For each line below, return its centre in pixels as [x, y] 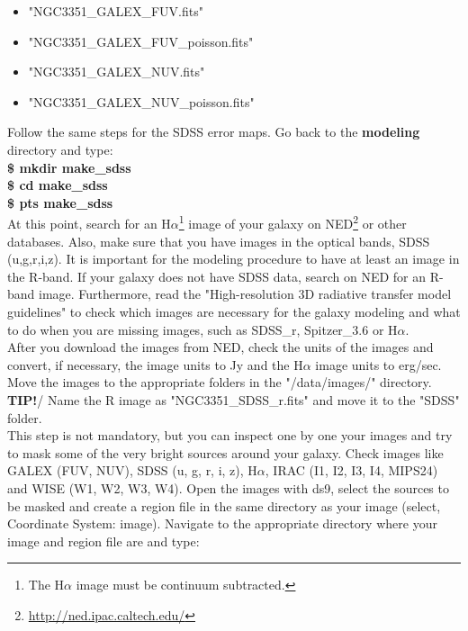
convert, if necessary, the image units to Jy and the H [155, 364]
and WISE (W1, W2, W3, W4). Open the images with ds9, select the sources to [228, 487]
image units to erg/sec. [378, 364]
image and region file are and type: [103, 541]
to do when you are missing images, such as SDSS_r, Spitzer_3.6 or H [202, 329]
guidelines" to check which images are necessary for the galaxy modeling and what [234, 311]
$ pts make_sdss [60, 202]
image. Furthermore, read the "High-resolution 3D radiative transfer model [245, 294]
